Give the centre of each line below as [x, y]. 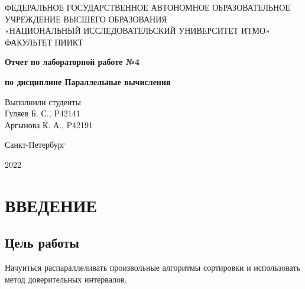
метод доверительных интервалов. [66, 279]
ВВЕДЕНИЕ [51, 205]
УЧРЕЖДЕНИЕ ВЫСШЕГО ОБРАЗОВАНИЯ [86, 19]
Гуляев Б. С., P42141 [43, 113]
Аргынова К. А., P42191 [49, 124]
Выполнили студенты [43, 101]
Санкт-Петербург [35, 144]
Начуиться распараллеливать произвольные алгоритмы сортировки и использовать [152, 267]
